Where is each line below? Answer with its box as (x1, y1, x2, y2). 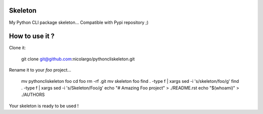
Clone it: (9, 45, 26, 51)
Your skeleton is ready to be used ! (9, 103, 79, 109)
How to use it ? (9, 32, 55, 40)
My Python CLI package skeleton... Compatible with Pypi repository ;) (9, 19, 149, 25)
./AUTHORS (21, 92, 45, 97)
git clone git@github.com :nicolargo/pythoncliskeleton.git (21, 56, 135, 62)
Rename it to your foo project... (9, 67, 72, 73)
